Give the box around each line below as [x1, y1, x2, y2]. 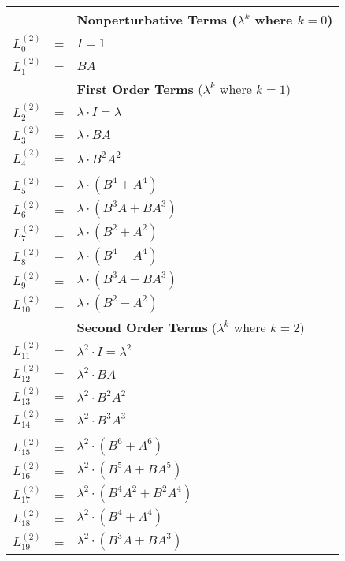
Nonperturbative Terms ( [76, 10, 238, 28]
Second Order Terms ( [76, 318, 217, 336]
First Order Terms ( [76, 80, 203, 98]
